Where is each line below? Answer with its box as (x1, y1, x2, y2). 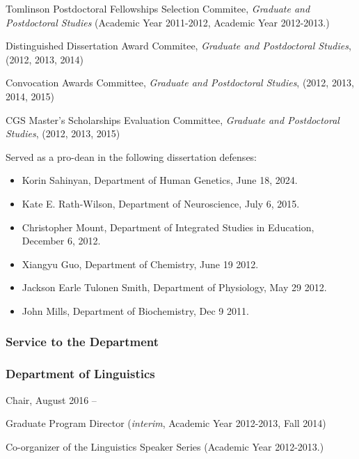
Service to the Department (6, 333, 159, 350)
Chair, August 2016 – (6, 392, 97, 407)
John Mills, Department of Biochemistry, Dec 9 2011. (22, 303, 249, 318)
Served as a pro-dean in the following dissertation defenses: (6, 149, 257, 164)
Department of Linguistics (6, 365, 155, 382)
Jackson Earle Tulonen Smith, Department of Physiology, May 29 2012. (22, 280, 327, 295)
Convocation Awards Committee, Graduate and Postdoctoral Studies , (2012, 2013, (6, 75, 354, 90)
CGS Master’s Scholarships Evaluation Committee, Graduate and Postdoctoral (6, 112, 340, 127)
